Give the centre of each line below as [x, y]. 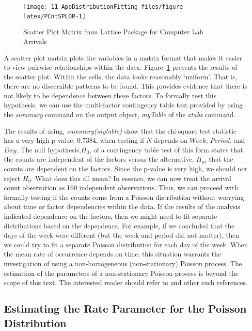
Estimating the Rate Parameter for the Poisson [125, 308]
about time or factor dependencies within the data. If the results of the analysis [122, 206]
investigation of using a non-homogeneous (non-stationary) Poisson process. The [123, 263]
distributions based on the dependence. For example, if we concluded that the [119, 225]
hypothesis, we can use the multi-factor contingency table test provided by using [123, 105]
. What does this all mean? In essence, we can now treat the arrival [131, 178]
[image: [36, 7]
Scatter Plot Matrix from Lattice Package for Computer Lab [113, 32]
